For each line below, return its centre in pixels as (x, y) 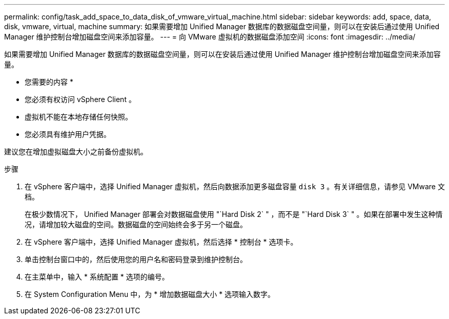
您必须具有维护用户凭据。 (68, 134)
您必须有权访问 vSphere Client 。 (80, 99)
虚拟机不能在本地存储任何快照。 (78, 117)
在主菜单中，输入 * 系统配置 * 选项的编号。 (97, 277)
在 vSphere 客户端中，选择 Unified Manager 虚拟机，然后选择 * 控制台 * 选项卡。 (161, 242)
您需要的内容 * (49, 82)
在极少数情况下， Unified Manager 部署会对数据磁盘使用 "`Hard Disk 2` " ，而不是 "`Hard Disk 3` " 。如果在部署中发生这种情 (234, 214)
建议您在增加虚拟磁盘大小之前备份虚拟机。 (76, 152)
